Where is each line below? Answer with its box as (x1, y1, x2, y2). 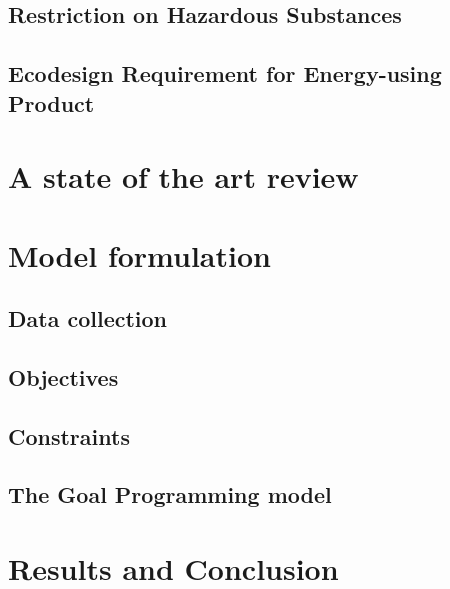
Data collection (8, 303, 168, 334)
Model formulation (8, 234, 271, 275)
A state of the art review (8, 156, 359, 197)
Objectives (8, 361, 119, 392)
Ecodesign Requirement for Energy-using (8, 58, 442, 89)
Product (8, 87, 95, 118)
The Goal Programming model (8, 479, 332, 510)
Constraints (8, 420, 130, 451)
